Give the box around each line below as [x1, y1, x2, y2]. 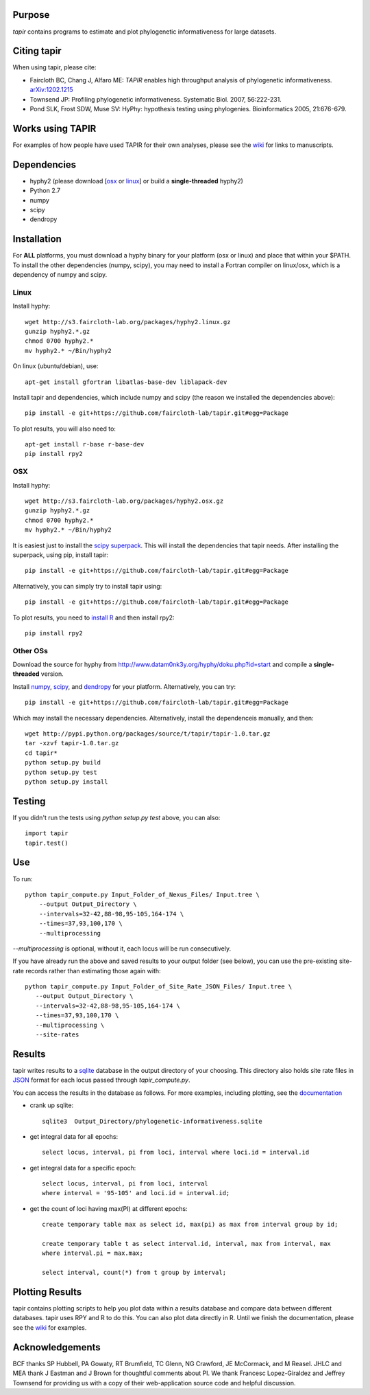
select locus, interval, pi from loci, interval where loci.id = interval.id [42, 1148, 310, 1157]
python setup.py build [25, 759, 101, 767]
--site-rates [35, 1031, 79, 1039]
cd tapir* [25, 749, 58, 757]
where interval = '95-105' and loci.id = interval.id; [42, 1189, 230, 1197]
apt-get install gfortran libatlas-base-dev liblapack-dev [25, 378, 227, 386]
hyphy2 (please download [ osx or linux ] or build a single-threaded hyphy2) [29, 177, 243, 185]
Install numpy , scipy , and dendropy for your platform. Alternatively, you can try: [12, 682, 236, 690]
